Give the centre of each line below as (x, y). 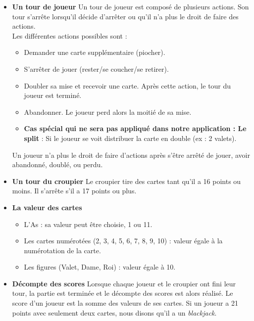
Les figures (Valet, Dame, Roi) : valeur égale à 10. (100, 267)
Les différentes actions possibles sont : (70, 35)
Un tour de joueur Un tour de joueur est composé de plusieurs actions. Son (130, 6)
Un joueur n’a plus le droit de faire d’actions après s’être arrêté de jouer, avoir (131, 155)
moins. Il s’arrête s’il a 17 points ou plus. (74, 191)
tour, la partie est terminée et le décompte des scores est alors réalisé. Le (123, 293)
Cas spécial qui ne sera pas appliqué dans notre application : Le (135, 128)
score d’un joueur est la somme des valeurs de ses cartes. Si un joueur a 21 (125, 303)
